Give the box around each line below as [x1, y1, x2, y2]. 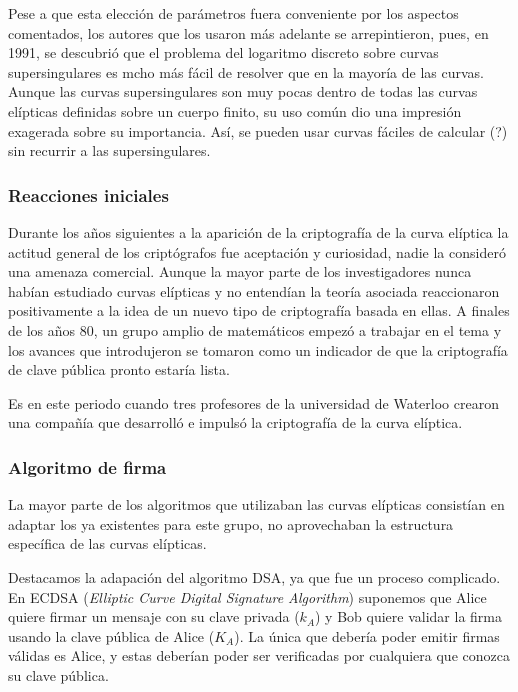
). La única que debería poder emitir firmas [234, 625, 500, 646]
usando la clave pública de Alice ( [8, 625, 215, 646]
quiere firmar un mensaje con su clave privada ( [8, 606, 300, 627]
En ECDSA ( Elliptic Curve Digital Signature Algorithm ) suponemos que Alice [8, 586, 487, 607]
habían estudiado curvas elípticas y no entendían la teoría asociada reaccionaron [8, 280, 500, 301]
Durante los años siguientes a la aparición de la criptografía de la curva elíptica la [8, 221, 509, 242]
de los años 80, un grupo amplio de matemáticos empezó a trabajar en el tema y [8, 319, 502, 340]
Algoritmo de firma [8, 454, 167, 479]
